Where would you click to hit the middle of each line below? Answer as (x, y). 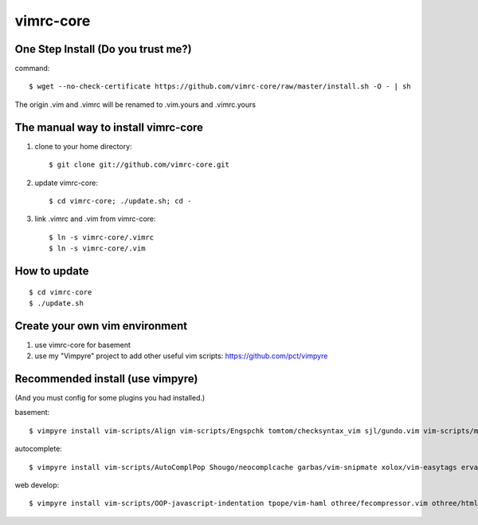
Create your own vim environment (101, 326)
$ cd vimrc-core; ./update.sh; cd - (120, 201)
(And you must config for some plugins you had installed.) (110, 398)
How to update (52, 271)
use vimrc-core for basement (83, 345)
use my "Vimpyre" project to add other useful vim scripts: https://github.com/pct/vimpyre (181, 356)
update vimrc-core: (67, 183)
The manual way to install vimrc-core (109, 127)
